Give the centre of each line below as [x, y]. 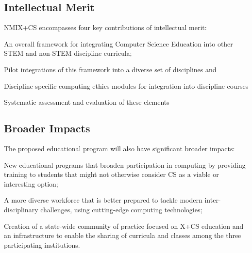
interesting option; [31, 183]
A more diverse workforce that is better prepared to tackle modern [103, 200]
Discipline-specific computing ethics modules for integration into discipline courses [126, 86]
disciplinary [21, 209]
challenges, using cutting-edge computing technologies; [121, 209]
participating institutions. [42, 245]
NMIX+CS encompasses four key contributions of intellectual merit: [105, 27]
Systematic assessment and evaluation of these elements [87, 102]
